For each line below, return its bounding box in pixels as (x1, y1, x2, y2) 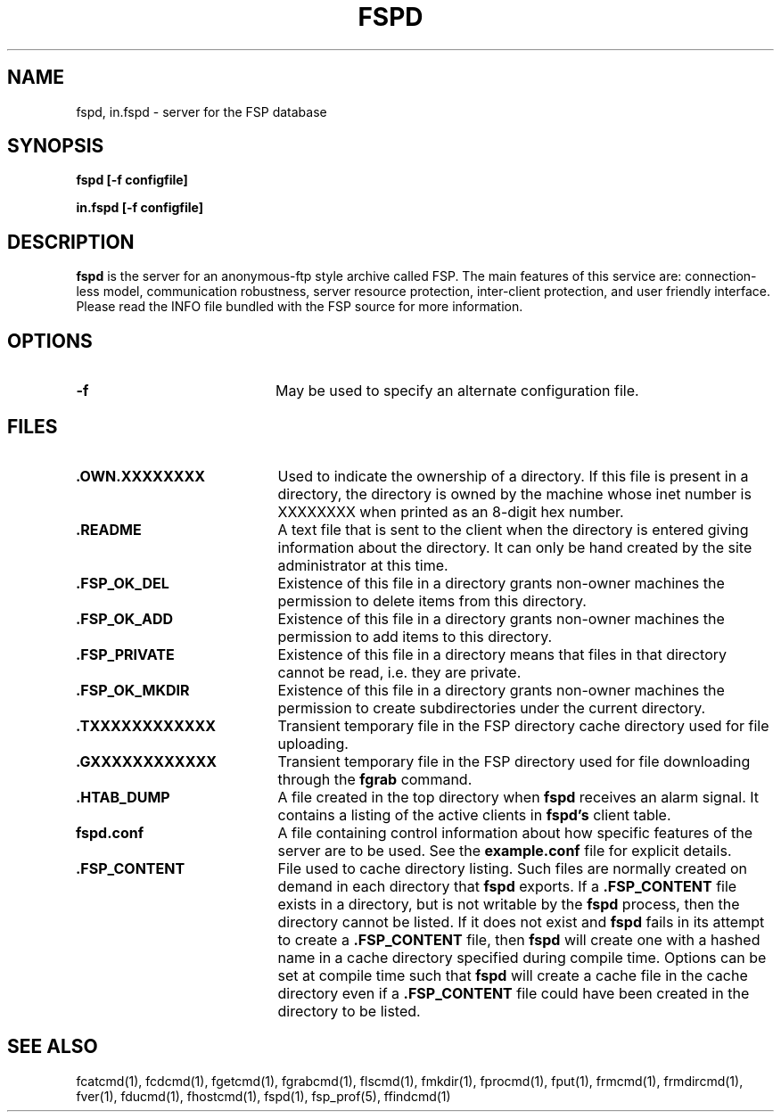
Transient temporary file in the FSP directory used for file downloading (277, 752, 751, 770)
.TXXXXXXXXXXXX (75, 716, 217, 735)
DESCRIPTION (7, 230, 135, 253)
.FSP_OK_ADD (75, 609, 174, 628)
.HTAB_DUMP (75, 787, 170, 806)
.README (75, 520, 142, 539)
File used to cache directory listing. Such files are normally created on (277, 859, 748, 877)
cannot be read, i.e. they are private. (277, 662, 522, 681)
